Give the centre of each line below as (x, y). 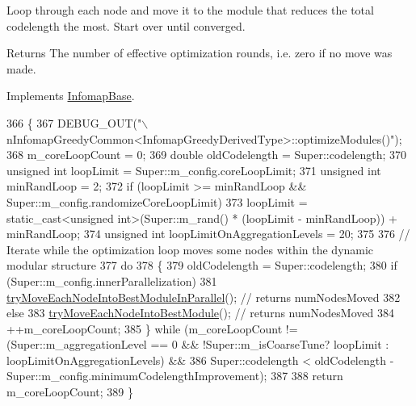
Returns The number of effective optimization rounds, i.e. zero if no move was (200, 53)
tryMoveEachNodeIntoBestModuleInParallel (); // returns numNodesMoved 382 (204, 297)
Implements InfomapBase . (71, 96)
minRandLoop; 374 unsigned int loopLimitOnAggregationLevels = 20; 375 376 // (208, 234)
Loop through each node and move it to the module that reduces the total (190, 10)
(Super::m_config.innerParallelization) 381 (112, 280)
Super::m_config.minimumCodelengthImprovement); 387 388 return (175, 376)
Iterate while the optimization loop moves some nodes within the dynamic (190, 249)
